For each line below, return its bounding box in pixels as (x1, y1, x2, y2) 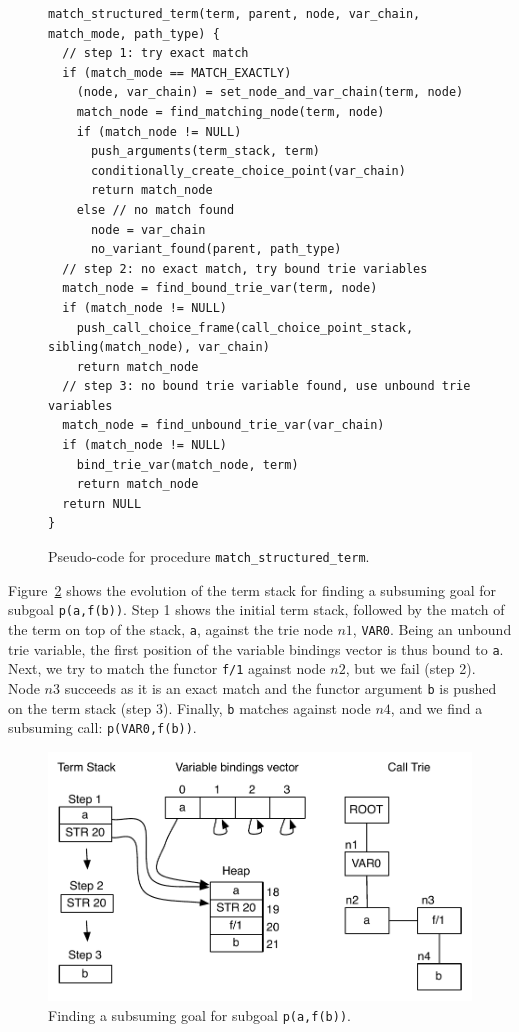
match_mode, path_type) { (48, 26, 220, 41)
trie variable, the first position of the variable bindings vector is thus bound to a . (8, 638, 504, 659)
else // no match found (76, 202, 235, 217)
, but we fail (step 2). (345, 658, 476, 679)
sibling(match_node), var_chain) (48, 340, 270, 355)
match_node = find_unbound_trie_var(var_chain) (62, 418, 385, 433)
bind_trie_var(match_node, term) (76, 457, 299, 472)
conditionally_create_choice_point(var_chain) (90, 163, 406, 178)
